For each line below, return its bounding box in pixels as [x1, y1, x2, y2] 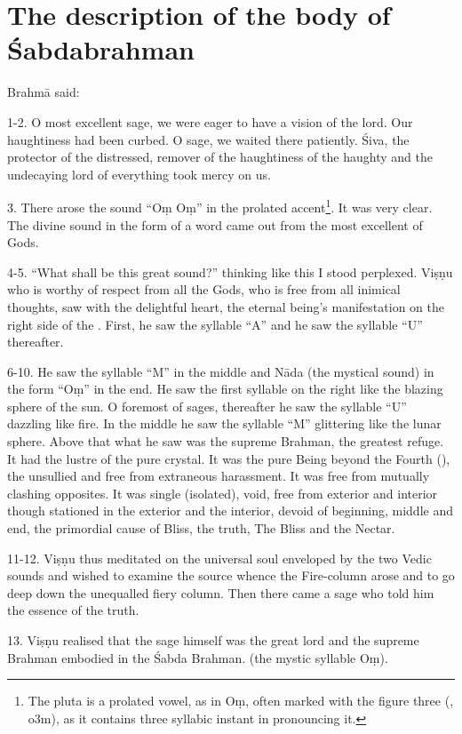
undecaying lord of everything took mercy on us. [7, 164, 271, 183]
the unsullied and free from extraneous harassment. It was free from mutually [7, 467, 430, 485]
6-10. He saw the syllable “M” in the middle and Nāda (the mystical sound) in [7, 362, 434, 380]
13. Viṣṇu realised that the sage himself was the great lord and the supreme [7, 631, 419, 649]
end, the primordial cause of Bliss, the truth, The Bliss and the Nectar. [7, 519, 395, 538]
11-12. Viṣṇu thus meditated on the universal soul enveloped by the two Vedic [7, 548, 432, 567]
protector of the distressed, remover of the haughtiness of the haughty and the [7, 148, 433, 166]
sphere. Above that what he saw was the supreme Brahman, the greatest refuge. [7, 432, 444, 451]
